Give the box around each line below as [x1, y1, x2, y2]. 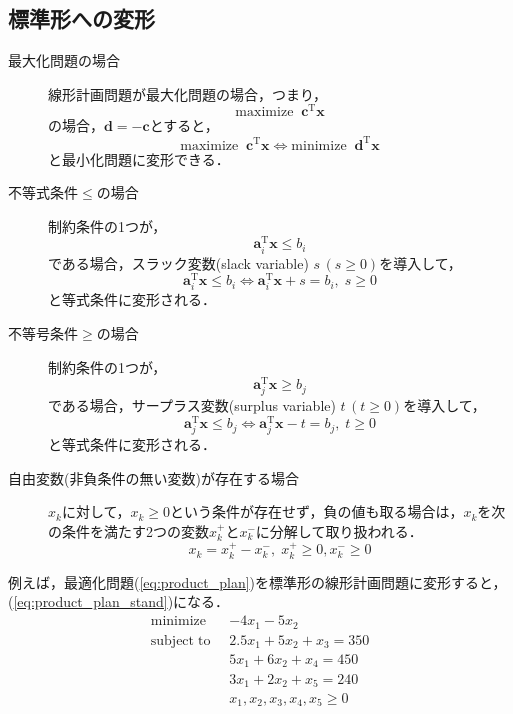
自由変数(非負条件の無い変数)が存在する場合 [8, 467, 299, 488]
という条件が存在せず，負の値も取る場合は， [170, 501, 464, 522]
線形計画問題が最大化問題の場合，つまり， [48, 83, 328, 104]
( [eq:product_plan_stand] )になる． [8, 591, 230, 612]
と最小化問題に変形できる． [48, 148, 230, 169]
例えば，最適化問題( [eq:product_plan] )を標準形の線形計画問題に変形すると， [8, 571, 507, 592]
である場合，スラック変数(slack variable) [48, 252, 309, 273]
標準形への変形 [8, 3, 155, 34]
